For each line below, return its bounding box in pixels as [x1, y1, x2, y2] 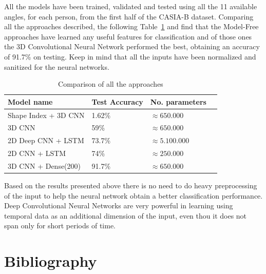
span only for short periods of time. [4, 220, 116, 231]
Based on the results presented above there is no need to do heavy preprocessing [4, 180, 257, 191]
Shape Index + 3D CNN [8, 109, 85, 120]
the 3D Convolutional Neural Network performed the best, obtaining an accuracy [4, 41, 260, 52]
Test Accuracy [91, 96, 143, 107]
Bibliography [4, 250, 97, 271]
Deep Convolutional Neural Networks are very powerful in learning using [4, 200, 233, 211]
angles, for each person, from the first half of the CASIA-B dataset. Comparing [4, 11, 254, 22]
